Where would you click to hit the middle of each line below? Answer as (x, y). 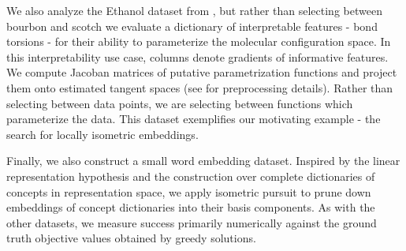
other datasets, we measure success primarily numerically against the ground (192, 222)
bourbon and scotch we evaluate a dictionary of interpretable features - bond (192, 26)
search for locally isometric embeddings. (102, 134)
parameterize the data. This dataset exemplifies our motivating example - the (194, 119)
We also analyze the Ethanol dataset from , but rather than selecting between (194, 10)
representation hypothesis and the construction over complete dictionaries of (191, 176)
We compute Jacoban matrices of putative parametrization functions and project (202, 72)
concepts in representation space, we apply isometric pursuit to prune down (189, 191)
